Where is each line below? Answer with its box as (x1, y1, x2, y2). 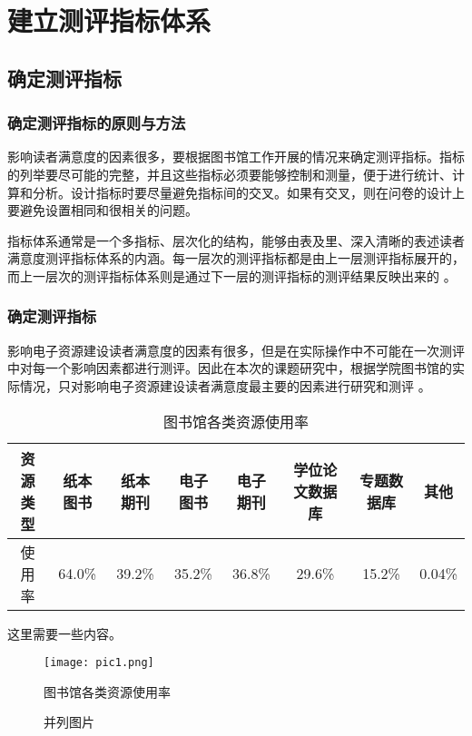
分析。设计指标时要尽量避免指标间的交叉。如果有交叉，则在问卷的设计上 (32, 182, 465, 201)
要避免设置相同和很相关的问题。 (7, 201, 198, 220)
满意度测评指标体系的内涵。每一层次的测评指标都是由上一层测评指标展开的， (7, 249, 465, 268)
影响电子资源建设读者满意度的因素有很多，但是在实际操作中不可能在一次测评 (7, 340, 465, 359)
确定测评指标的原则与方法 (7, 112, 186, 134)
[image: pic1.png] (44, 656, 154, 670)
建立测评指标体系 (7, 2, 211, 39)
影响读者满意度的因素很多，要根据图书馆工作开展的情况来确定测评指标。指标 (7, 147, 465, 166)
